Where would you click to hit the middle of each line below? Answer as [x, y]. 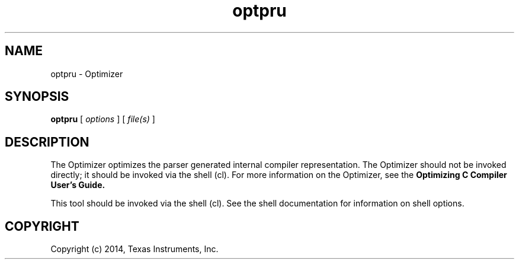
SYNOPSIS [37, 97]
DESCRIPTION [47, 142]
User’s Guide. [78, 185]
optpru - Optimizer [87, 74]
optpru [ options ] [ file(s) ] [103, 119]
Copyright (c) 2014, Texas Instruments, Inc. [134, 249]
